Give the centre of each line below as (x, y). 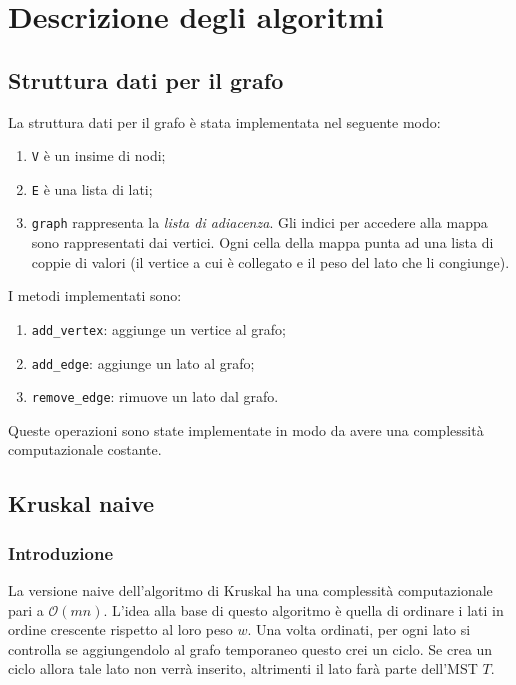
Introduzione (61, 552)
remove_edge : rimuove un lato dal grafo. (155, 396)
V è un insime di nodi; (98, 155)
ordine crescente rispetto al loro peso (120, 629)
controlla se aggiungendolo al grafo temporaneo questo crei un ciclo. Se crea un (250, 648)
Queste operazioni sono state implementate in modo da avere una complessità (246, 429)
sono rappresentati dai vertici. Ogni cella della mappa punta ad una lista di (262, 242)
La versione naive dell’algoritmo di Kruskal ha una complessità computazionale (250, 590)
